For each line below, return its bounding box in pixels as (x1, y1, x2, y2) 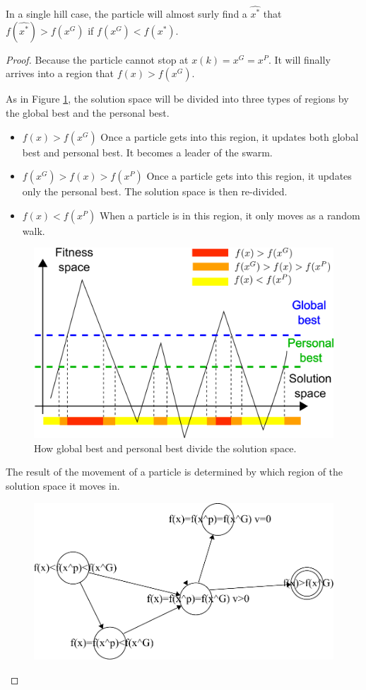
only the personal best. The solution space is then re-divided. (22, 184, 288, 199)
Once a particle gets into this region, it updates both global (100, 129, 359, 144)
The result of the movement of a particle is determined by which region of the (6, 464, 343, 479)
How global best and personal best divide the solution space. (34, 440, 297, 455)
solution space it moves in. (6, 478, 120, 493)
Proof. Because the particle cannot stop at (6, 52, 189, 67)
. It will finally (268, 52, 331, 67)
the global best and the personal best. (6, 105, 170, 120)
